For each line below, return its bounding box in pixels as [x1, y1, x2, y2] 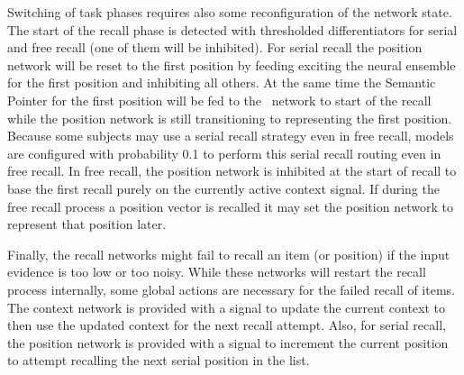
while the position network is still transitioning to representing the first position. [7, 108, 452, 127]
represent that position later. [7, 215, 167, 233]
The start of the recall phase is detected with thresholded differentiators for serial [7, 20, 458, 39]
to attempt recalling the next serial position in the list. [7, 351, 310, 370]
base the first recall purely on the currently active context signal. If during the [7, 178, 440, 197]
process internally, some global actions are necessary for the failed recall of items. [7, 279, 455, 298]
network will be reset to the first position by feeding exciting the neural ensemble [7, 55, 456, 74]
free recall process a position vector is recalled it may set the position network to [7, 197, 453, 215]
